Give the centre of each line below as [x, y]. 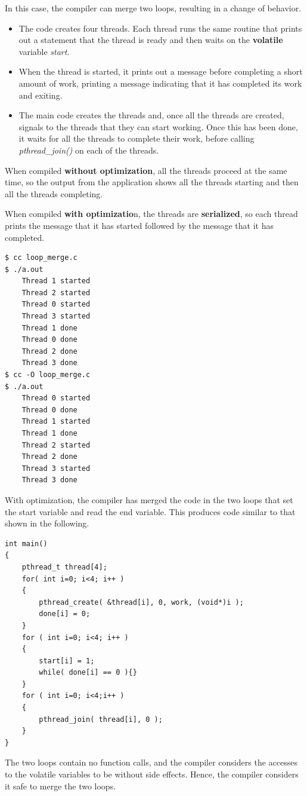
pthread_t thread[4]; [64, 567]
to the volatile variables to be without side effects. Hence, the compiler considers [152, 774]
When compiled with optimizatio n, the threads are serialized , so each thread [151, 214]
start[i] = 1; [67, 661]
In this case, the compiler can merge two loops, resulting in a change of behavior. [153, 8]
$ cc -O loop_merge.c [48, 375]
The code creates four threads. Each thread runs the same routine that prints [160, 28]
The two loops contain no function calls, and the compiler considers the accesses [151, 762]
